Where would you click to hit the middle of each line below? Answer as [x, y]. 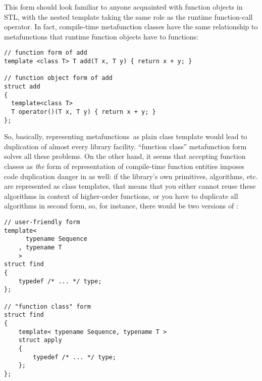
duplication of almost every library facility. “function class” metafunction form [125, 146]
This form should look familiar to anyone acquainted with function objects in [123, 7]
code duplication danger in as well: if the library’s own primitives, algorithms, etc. [131, 176]
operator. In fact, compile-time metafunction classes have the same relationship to [131, 27]
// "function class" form [47, 306]
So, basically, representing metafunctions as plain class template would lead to [126, 136]
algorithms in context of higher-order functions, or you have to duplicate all [121, 196]
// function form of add [46, 53]
